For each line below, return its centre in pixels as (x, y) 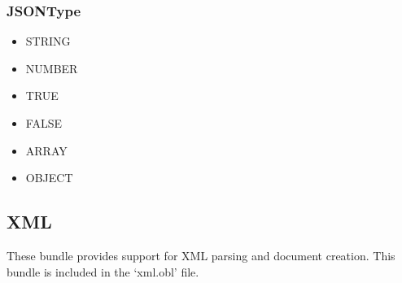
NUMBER (52, 68)
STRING (48, 41)
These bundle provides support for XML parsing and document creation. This (201, 255)
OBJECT (49, 178)
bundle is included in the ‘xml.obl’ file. (103, 271)
